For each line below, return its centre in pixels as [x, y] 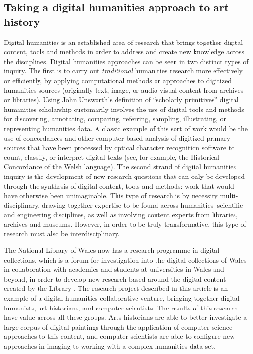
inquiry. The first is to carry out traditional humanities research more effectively [123, 71]
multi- [229, 195]
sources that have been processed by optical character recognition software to [119, 147]
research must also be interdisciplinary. [62, 233]
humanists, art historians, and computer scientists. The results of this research [121, 307]
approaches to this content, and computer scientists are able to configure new [119, 336]
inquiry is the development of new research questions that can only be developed [124, 176]
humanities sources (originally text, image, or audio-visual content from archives [124, 90]
